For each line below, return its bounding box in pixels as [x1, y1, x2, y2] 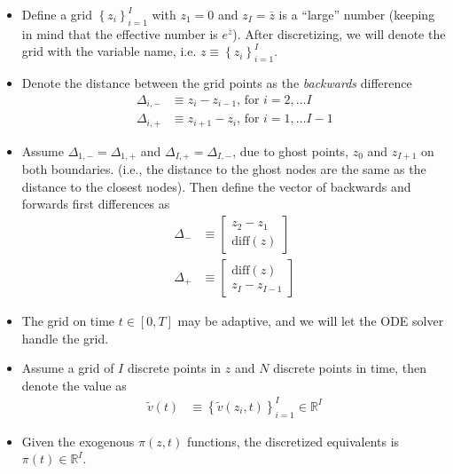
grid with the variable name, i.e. [21, 42, 197, 60]
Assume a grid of [21, 359, 114, 377]
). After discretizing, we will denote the [232, 24, 446, 43]
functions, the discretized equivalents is [186, 431, 400, 450]
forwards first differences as [21, 194, 170, 213]
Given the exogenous [21, 431, 135, 450]
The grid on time [21, 312, 115, 330]
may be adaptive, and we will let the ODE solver [177, 312, 444, 330]
